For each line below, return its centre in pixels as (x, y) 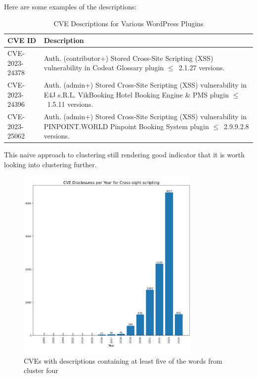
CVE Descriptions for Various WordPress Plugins (128, 23)
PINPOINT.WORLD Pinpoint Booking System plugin (126, 126)
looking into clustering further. (50, 164)
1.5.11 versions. (70, 104)
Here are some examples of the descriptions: (70, 6)
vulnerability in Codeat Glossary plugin (104, 68)
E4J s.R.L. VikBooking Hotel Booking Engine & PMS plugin (136, 94)
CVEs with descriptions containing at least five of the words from (123, 360)
